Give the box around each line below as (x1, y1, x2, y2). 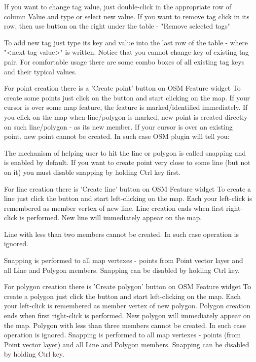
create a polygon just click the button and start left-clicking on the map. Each (4, 291, 241, 301)
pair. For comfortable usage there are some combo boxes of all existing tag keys (4, 56, 245, 66)
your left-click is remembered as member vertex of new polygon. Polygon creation (4, 300, 251, 311)
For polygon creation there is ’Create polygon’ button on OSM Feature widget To (4, 281, 251, 292)
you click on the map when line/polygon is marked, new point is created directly (4, 111, 248, 122)
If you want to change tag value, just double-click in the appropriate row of (4, 1, 232, 11)
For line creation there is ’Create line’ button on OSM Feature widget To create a (4, 183, 251, 194)
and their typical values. (4, 66, 77, 76)
